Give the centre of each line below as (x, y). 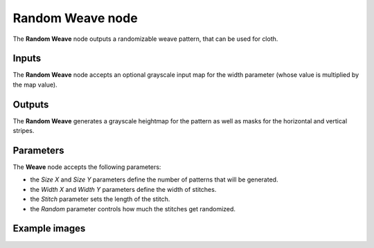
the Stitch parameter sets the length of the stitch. (100, 199)
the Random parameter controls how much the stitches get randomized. (133, 209)
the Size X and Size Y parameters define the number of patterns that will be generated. (154, 179)
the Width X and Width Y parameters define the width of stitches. (123, 189)
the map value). (35, 85)
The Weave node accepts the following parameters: (87, 167)
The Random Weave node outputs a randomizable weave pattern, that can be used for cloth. (145, 39)
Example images (49, 229)
